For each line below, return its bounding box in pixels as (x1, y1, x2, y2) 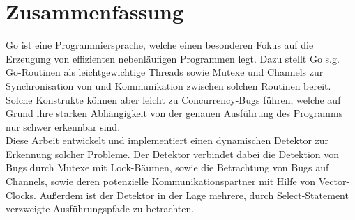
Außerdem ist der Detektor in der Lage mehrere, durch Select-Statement (39, 187, 349, 202)
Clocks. (6, 187, 37, 202)
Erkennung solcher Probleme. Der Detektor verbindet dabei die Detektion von (6, 146, 340, 161)
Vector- (318, 174, 350, 189)
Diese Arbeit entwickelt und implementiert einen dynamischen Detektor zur (6, 133, 329, 148)
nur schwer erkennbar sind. (6, 119, 121, 134)
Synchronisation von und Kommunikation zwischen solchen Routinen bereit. (6, 78, 331, 93)
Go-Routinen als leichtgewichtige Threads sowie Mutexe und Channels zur (6, 65, 324, 79)
